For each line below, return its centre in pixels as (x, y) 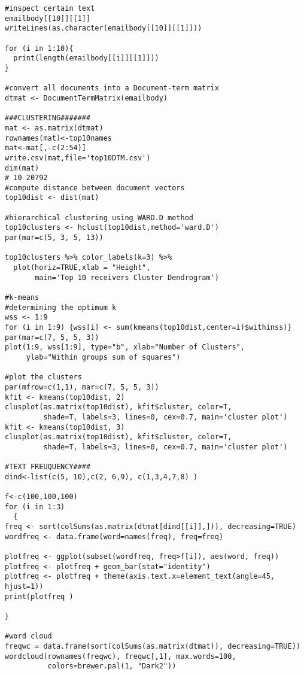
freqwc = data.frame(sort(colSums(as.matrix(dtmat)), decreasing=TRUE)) (153, 646)
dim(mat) (22, 168)
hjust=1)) (24, 587)
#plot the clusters (43, 377)
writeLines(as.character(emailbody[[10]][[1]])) (104, 28)
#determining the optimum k (61, 307)
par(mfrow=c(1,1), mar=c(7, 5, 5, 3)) (82, 387)
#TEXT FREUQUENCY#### (48, 467)
